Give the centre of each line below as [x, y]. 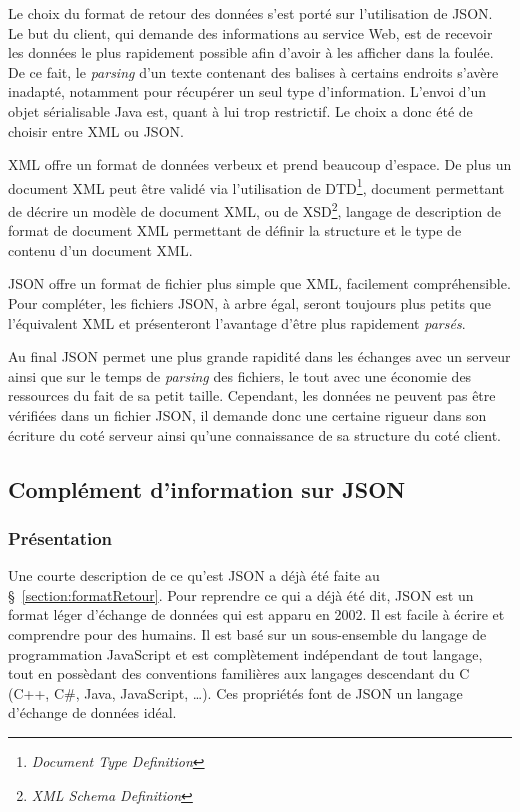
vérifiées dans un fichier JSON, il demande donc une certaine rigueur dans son [247, 415]
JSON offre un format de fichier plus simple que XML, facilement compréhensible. [259, 283]
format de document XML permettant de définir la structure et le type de [235, 230]
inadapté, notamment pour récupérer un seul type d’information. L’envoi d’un [247, 91]
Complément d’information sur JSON [207, 488]
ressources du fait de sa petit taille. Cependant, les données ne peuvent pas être [252, 395]
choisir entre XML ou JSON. [96, 130]
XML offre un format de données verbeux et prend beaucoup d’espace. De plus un [260, 164]
